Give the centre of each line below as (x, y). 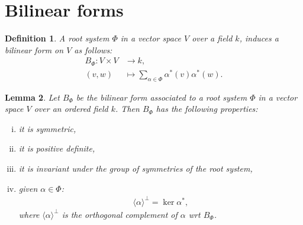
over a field (212, 38)
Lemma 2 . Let (32, 97)
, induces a (259, 38)
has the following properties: (207, 109)
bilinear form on (34, 49)
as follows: (93, 49)
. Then (128, 109)
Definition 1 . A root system (57, 38)
